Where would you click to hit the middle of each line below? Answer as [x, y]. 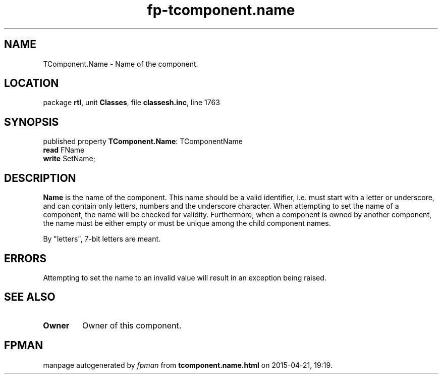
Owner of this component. [132, 325]
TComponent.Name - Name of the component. [121, 64]
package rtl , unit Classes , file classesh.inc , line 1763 [131, 103]
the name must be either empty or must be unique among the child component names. [187, 223]
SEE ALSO [30, 297]
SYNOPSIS [32, 122]
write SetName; [69, 159]
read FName [64, 150]
